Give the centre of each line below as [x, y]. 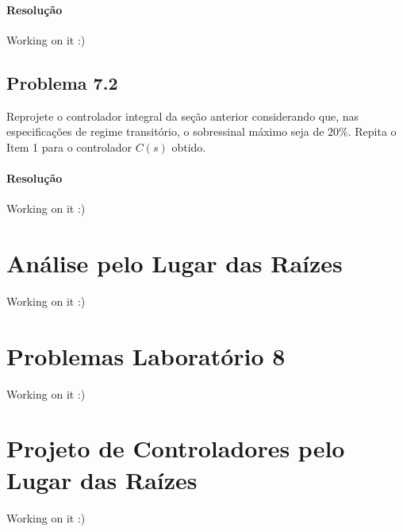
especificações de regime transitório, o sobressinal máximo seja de [165, 131]
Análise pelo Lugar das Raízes [175, 262]
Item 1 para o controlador [69, 146]
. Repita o [372, 131]
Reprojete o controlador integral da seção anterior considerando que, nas [183, 116]
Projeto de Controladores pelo [176, 448]
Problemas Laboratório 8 [146, 355]
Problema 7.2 [62, 82]
